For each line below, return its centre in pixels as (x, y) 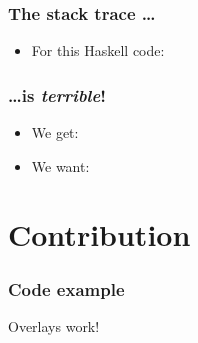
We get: (55, 132)
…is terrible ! (57, 94)
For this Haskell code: (98, 50)
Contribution (99, 234)
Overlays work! (54, 325)
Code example (66, 288)
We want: (60, 165)
